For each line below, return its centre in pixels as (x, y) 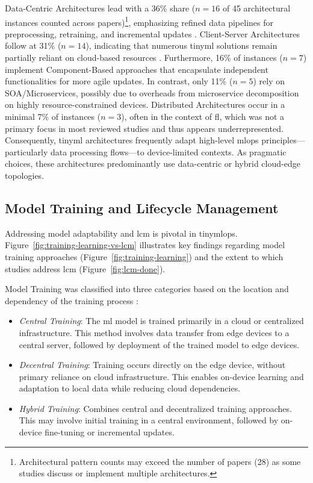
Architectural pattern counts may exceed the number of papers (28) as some (160, 461)
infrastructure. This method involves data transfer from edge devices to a (154, 332)
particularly (26, 151)
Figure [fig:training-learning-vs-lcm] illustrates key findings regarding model (145, 245)
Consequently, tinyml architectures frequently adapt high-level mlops (132, 140)
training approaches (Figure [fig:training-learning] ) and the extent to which (144, 256)
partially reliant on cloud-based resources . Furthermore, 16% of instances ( (144, 58)
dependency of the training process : (72, 300)
